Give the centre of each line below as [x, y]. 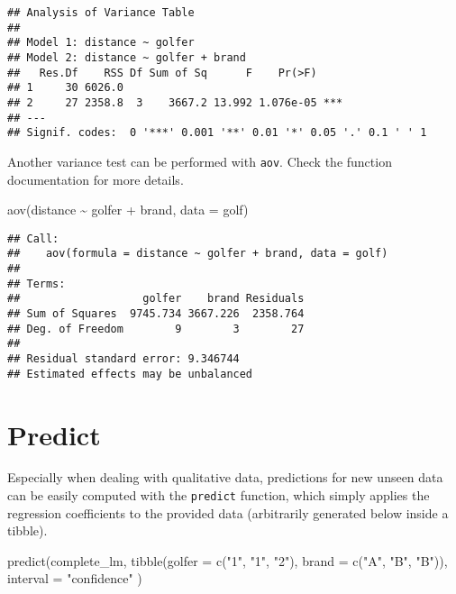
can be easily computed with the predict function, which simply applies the [219, 495]
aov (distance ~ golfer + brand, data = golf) [128, 210]
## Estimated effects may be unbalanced [130, 374]
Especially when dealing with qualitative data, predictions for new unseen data [225, 477]
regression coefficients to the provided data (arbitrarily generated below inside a [228, 512]
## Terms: [36, 283]
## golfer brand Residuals [156, 299]
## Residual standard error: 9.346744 [123, 359]
